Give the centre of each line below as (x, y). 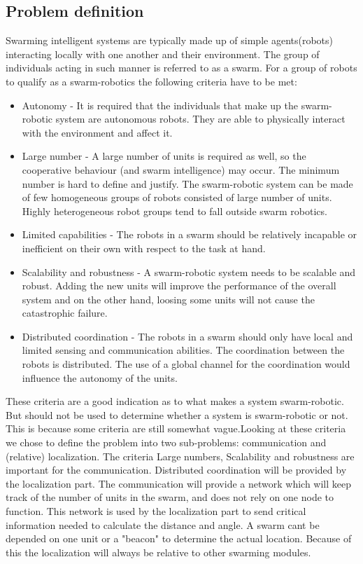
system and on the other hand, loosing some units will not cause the (168, 299)
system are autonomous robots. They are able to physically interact (200, 119)
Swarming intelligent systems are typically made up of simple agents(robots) (170, 40)
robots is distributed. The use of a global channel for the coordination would (186, 364)
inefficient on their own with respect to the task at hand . (144, 248)
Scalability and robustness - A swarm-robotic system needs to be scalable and (189, 271)
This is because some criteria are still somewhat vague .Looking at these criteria (176, 428)
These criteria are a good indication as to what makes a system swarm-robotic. (175, 401)
